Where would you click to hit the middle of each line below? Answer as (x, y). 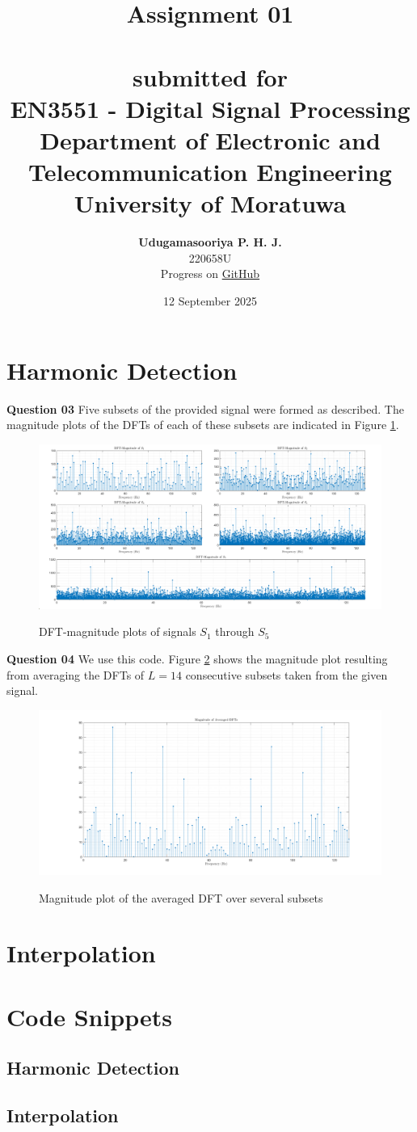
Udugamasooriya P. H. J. (210, 242)
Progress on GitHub (210, 274)
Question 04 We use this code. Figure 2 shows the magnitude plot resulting (197, 659)
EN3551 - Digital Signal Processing (210, 108)
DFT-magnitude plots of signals (118, 631)
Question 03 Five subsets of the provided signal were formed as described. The (205, 408)
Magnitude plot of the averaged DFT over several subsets (181, 897)
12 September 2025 (210, 301)
